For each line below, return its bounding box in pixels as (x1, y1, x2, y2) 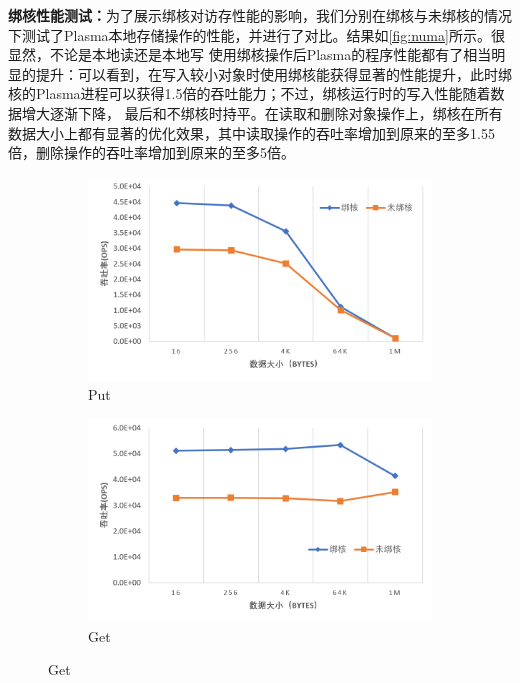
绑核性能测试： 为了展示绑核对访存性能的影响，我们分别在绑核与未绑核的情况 (8, 5, 512, 25)
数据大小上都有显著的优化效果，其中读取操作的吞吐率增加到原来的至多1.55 (8, 122, 495, 143)
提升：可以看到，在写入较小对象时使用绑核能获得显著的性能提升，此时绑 (35, 63, 512, 84)
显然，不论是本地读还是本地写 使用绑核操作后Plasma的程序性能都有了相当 (8, 44, 492, 65)
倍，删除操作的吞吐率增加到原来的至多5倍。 (8, 142, 295, 163)
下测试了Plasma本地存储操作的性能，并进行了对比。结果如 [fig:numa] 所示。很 (8, 24, 505, 45)
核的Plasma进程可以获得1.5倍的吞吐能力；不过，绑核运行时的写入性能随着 (8, 83, 491, 104)
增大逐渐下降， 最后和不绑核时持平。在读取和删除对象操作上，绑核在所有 (21, 102, 503, 123)
